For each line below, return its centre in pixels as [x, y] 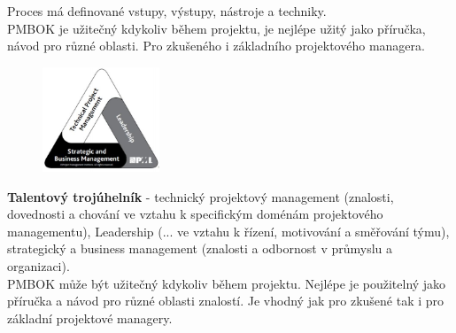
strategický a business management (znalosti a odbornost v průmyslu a [200, 248]
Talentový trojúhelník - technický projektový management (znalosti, [201, 196]
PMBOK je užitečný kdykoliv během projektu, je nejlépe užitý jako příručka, [216, 28]
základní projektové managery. [90, 318]
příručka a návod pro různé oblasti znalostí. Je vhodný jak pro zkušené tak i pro [226, 301]
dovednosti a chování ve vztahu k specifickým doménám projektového [195, 214]
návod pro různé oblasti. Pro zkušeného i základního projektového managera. [216, 46]
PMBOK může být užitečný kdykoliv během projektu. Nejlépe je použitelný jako [227, 283]
